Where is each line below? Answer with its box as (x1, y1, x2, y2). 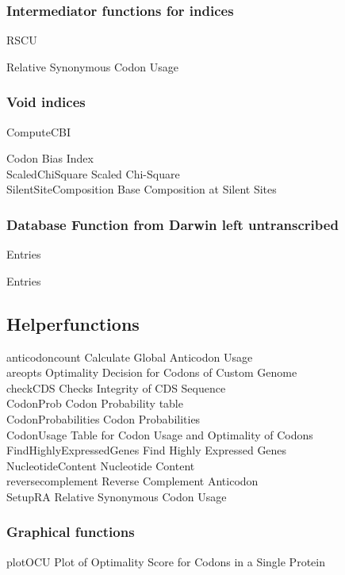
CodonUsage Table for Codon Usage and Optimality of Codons (6, 426, 313, 443)
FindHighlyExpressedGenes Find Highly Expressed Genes (6, 442, 287, 458)
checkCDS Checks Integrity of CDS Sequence (6, 379, 226, 396)
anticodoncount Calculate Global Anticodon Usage (6, 348, 253, 365)
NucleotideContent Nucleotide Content (6, 457, 195, 473)
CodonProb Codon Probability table (6, 395, 183, 412)
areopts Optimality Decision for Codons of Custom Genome (6, 364, 297, 381)
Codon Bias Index (6, 150, 94, 167)
